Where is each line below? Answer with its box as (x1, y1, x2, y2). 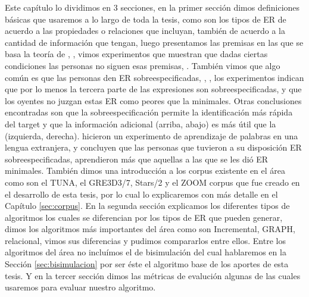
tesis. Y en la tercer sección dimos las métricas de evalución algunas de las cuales (5, 269, 301, 282)
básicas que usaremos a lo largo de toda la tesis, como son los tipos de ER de (5, 12, 286, 25)
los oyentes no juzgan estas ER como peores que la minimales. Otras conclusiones (5, 94, 302, 107)
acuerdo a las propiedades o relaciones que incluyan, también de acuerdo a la (5, 24, 285, 37)
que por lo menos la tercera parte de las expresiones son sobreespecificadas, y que (5, 83, 302, 95)
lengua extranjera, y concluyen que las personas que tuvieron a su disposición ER (5, 141, 302, 154)
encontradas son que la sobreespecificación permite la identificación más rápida (5, 106, 293, 118)
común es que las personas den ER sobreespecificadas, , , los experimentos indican (5, 71, 304, 83)
